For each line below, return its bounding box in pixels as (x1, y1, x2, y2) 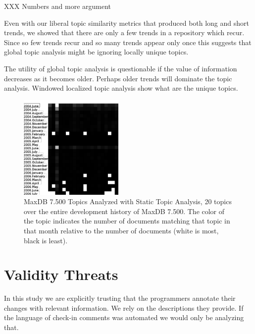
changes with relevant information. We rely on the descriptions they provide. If (4, 302, 244, 313)
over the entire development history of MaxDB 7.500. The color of (24, 206, 225, 216)
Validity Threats (4, 264, 118, 284)
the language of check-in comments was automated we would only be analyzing (4, 312, 244, 323)
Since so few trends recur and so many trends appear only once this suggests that (4, 37, 252, 47)
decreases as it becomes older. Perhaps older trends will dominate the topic (4, 73, 232, 83)
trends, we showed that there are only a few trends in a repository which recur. (4, 27, 245, 38)
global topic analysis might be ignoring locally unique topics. (4, 47, 189, 57)
